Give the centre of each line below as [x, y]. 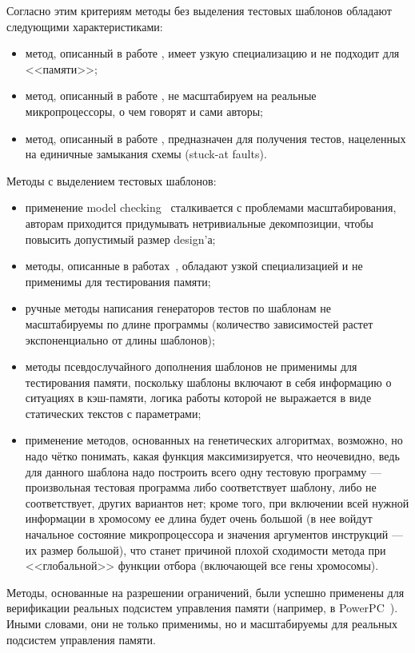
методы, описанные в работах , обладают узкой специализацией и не [194, 266]
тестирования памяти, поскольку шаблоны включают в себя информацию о [208, 382]
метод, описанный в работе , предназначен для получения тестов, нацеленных [215, 138]
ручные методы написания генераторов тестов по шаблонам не [178, 308]
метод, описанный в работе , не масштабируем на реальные [171, 96]
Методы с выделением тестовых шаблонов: [112, 180]
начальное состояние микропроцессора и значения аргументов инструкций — [214, 534]
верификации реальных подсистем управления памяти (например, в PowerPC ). [202, 608]
